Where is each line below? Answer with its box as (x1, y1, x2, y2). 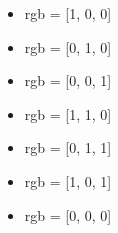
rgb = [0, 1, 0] (24, 36, 112, 57)
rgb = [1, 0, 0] (24, 3, 112, 23)
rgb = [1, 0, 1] (24, 170, 112, 191)
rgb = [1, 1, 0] (24, 103, 112, 124)
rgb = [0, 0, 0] (24, 204, 112, 225)
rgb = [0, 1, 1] (24, 137, 112, 158)
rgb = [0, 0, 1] (24, 70, 112, 91)
